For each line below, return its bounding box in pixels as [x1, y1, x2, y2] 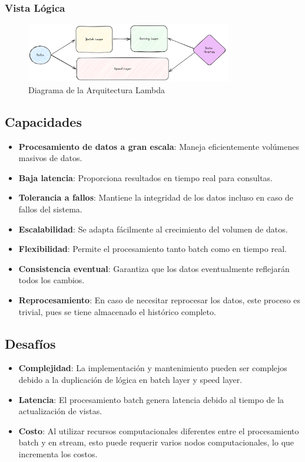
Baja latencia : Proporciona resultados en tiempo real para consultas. [18, 171, 273, 184]
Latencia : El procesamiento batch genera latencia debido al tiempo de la [18, 393, 284, 405]
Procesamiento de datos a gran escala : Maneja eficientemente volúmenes [18, 140, 299, 152]
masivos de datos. [18, 152, 82, 164]
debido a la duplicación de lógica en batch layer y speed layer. [18, 373, 243, 385]
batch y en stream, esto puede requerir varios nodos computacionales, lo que [18, 436, 294, 448]
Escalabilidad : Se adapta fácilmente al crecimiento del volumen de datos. [18, 222, 288, 235]
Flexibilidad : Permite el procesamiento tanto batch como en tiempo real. [18, 243, 287, 255]
